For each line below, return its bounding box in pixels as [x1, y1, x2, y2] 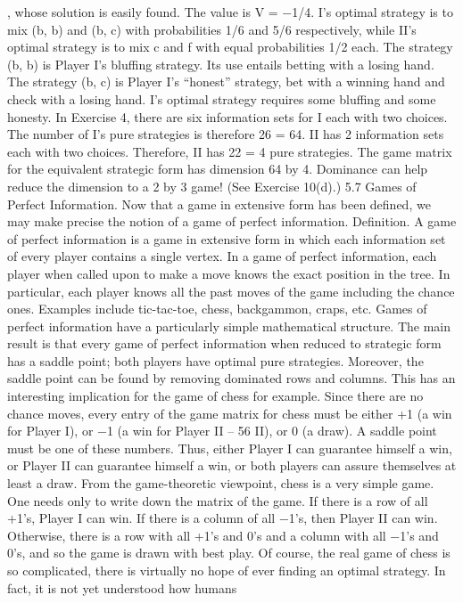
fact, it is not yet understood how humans [7, 578, 237, 597]
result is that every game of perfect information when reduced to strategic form [7, 334, 442, 353]
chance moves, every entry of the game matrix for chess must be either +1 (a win [7, 403, 452, 422]
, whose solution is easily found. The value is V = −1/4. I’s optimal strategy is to [7, 3, 453, 20]
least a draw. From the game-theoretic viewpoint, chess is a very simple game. [7, 474, 434, 493]
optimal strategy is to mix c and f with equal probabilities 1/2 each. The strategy [7, 37, 453, 56]
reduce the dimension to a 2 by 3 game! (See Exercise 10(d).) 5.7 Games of [7, 176, 417, 195]
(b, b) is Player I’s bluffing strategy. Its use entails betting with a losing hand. [7, 54, 434, 73]
